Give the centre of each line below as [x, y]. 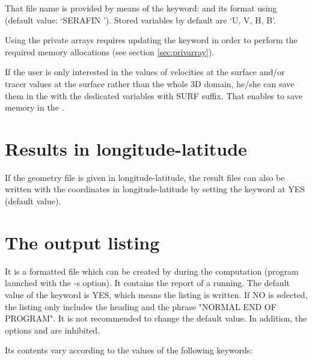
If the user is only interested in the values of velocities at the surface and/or [145, 72]
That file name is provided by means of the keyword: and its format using [141, 8]
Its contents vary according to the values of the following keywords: [129, 350]
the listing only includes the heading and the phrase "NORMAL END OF [141, 306]
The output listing [82, 242]
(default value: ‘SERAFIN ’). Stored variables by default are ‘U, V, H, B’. [140, 20]
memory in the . [35, 107]
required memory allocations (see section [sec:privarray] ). [110, 51]
